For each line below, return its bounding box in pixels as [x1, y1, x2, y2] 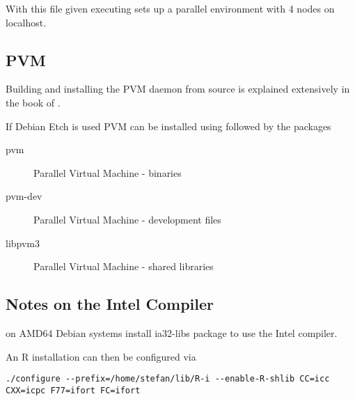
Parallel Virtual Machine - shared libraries [33, 259, 214, 274]
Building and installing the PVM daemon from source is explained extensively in [6, 81, 350, 96]
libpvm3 [6, 235, 40, 250]
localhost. [6, 15, 47, 29]
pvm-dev [6, 189, 42, 203]
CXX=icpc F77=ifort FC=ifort [6, 385, 141, 395]
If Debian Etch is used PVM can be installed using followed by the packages [6, 118, 331, 133]
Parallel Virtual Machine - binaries [33, 165, 182, 180]
